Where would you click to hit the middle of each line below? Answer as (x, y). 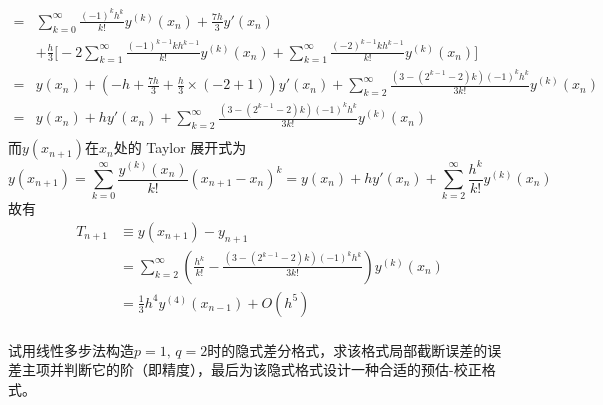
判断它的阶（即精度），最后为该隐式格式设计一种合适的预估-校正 (272, 369)
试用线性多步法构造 (71, 349)
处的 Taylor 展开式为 (180, 147)
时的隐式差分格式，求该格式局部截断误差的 (347, 349)
